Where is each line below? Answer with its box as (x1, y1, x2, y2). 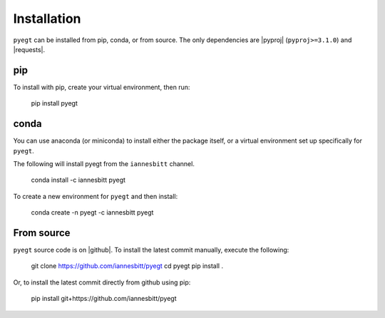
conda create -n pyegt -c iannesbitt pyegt (31, 208, 154, 217)
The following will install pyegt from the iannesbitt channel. (13, 159, 195, 168)
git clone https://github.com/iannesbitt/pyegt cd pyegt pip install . (31, 262, 224, 270)
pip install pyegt (31, 99, 78, 108)
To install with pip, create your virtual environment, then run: (13, 83, 190, 91)
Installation (13, 11, 81, 26)
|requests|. (13, 45, 46, 53)
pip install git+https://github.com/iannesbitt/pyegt (31, 294, 177, 303)
